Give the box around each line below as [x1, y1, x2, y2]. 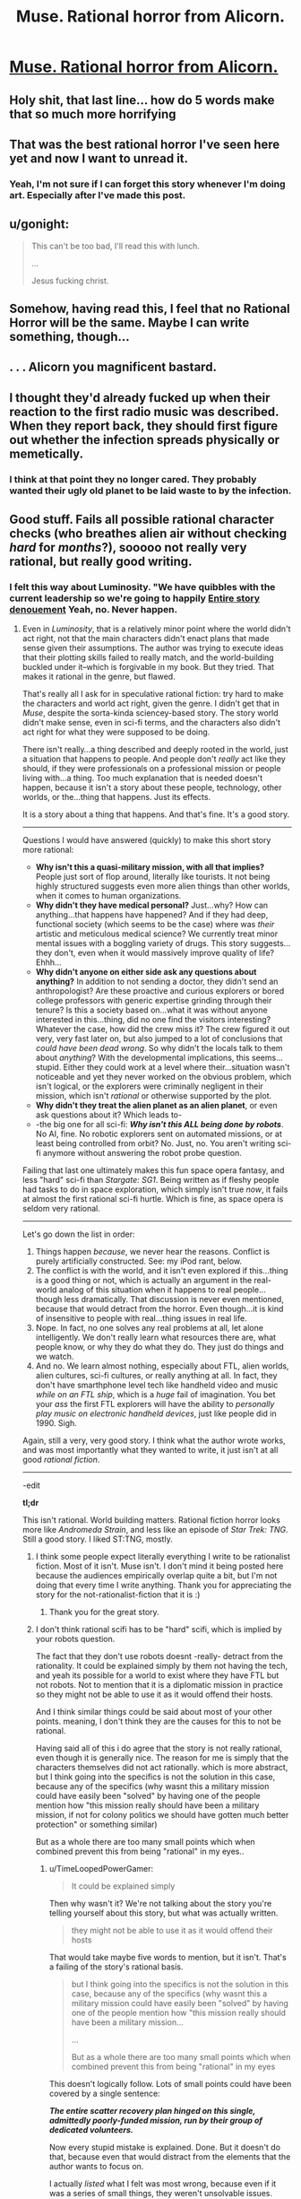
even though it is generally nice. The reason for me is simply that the [35, 1752, 289, 1763]
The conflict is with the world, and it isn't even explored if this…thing [35, 1265, 288, 1276]
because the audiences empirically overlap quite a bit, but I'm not [35, 1570, 278, 1581]
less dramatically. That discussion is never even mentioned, [64, 1294, 284, 1305]
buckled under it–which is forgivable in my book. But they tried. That [21, 662, 275, 673]
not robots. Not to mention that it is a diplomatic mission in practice [35, 1680, 284, 1691]
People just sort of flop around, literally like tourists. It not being [35, 872, 271, 882]
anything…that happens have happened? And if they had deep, [35, 909, 269, 920]
